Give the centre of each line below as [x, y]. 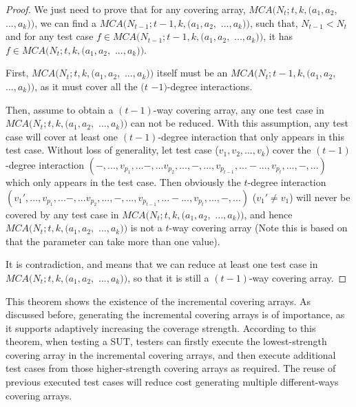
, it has [278, 36]
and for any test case [50, 36]
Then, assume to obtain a [60, 109]
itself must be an [192, 73]
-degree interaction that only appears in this [251, 136]
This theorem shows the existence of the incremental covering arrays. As [158, 301]
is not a [146, 228]
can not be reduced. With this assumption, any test [239, 123]
